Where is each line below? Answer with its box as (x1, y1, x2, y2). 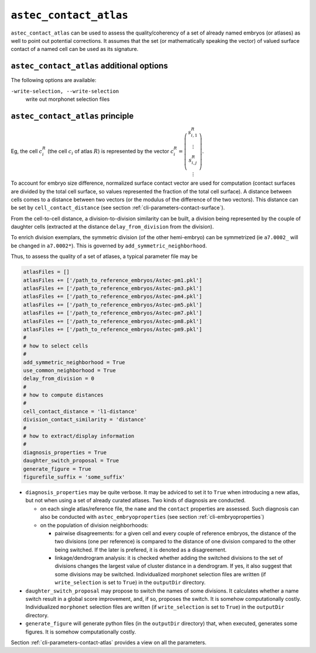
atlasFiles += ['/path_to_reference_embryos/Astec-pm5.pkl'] (23, 301, 202, 308)
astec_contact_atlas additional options (11, 61, 168, 71)
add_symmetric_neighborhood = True (23, 359, 125, 366)
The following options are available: (11, 77, 97, 84)
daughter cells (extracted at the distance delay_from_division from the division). (11, 223, 214, 230)
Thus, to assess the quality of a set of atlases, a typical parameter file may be (11, 253, 198, 260)
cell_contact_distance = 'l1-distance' (23, 408, 138, 414)
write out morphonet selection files (25, 96, 110, 103)
